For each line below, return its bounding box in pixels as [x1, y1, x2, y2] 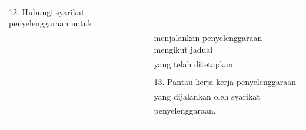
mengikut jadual [154, 43, 213, 55]
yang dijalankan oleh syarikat [154, 90, 260, 102]
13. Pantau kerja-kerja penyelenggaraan [154, 75, 297, 87]
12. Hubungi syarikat [9, 5, 85, 18]
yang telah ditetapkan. [154, 57, 235, 70]
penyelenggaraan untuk [9, 17, 92, 29]
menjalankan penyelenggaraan [154, 32, 262, 44]
